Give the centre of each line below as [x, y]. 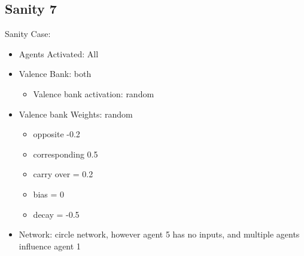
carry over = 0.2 [63, 174]
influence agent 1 [50, 246]
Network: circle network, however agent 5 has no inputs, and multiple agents [159, 234]
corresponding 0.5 [66, 154]
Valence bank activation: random [94, 93]
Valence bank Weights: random [76, 114]
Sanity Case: [28, 34]
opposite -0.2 [57, 134]
